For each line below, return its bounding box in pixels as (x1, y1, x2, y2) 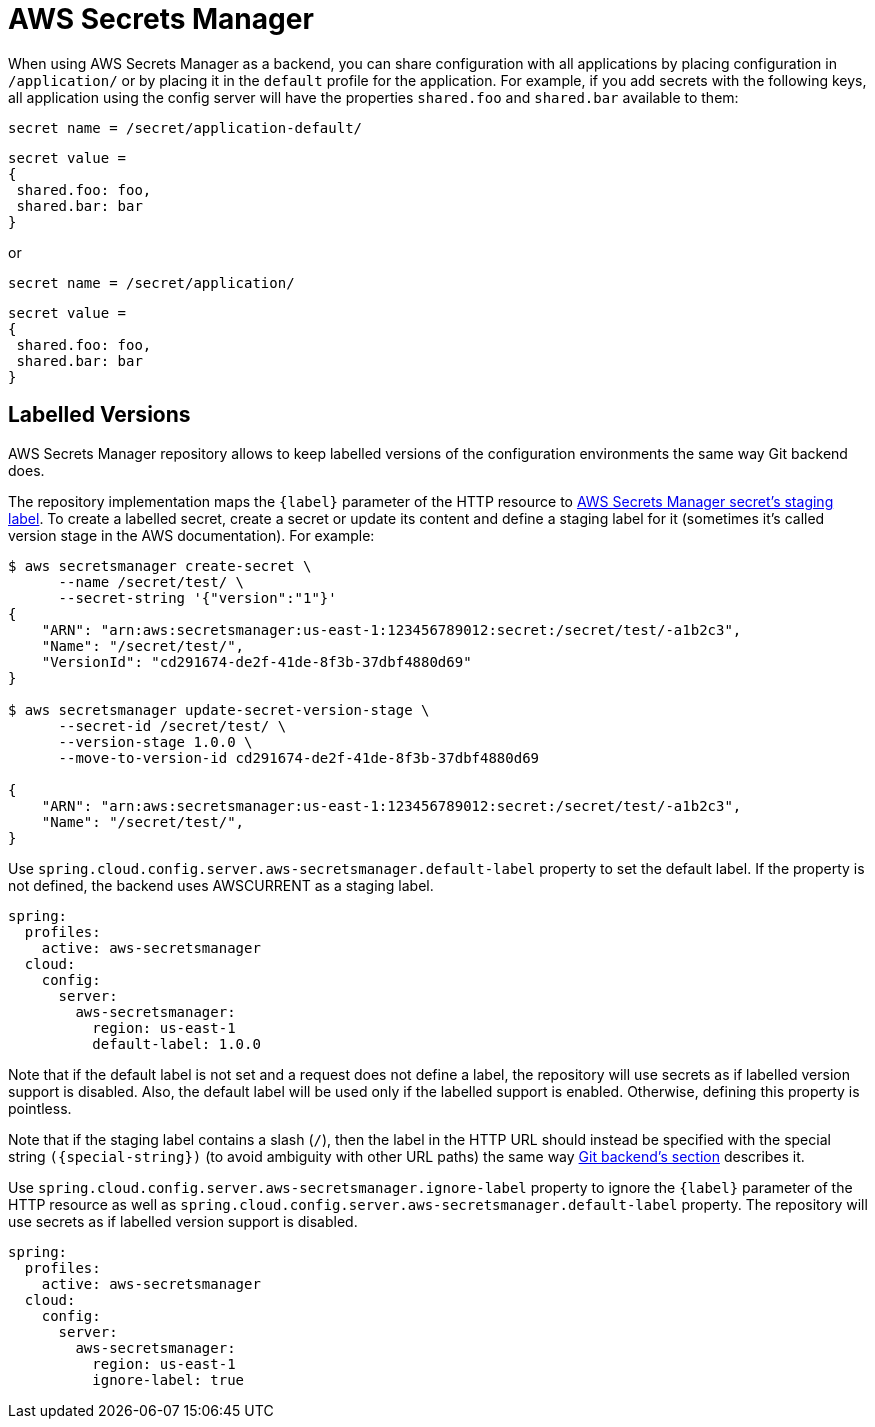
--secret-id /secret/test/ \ (58, 717, 287, 734)
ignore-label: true (92, 1371, 245, 1388)
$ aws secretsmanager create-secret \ (8, 557, 312, 574)
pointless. (8, 1099, 72, 1117)
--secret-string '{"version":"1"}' (58, 589, 337, 606)
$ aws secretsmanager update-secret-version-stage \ (8, 701, 430, 718)
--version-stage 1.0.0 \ (58, 733, 253, 750)
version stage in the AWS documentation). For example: (8, 526, 375, 544)
